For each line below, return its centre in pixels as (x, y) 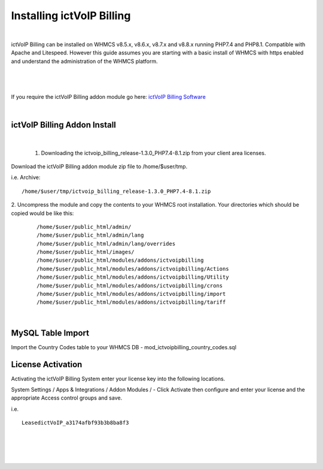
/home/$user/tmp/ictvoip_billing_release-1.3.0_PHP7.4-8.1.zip (116, 191)
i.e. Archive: (26, 177)
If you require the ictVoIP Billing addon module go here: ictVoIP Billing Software (108, 96)
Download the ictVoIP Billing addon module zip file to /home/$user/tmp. (99, 166)
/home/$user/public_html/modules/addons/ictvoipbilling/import (131, 294)
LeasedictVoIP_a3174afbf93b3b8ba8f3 (75, 423)
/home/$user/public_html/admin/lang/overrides (106, 243)
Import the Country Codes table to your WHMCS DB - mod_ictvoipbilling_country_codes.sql (124, 347)
